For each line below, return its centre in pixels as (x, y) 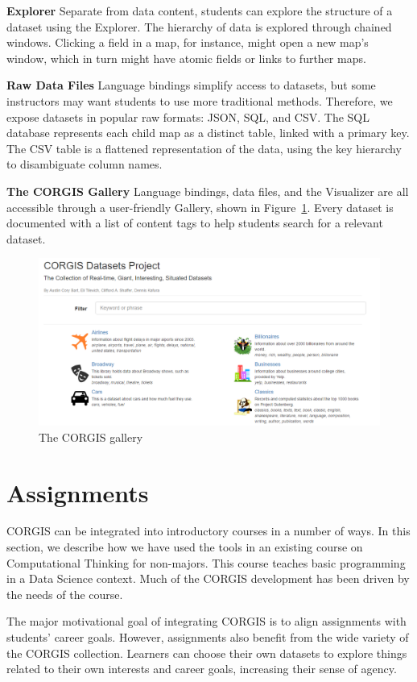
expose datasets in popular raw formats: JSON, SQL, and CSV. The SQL (188, 116)
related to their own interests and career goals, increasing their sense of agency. (202, 669)
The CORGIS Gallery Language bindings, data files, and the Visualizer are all (208, 191)
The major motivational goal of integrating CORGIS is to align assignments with (206, 621)
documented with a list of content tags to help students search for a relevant (195, 223)
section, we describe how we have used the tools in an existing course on (185, 547)
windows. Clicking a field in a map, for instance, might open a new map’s (188, 42)
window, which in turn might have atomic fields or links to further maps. (186, 58)
